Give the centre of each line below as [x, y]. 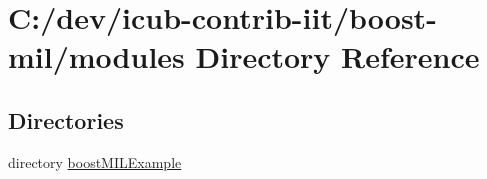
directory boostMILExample [95, 161]
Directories [66, 119]
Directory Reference [337, 56]
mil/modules [96, 56]
